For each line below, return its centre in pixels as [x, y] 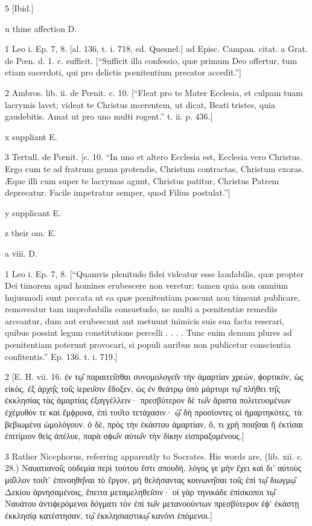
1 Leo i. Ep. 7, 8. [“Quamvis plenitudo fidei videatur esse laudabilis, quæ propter [154, 273]
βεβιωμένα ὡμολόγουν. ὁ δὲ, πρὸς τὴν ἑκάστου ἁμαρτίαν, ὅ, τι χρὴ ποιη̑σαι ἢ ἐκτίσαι [154, 424]
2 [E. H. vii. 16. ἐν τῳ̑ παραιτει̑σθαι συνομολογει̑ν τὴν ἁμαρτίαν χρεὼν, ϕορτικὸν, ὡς [154, 377]
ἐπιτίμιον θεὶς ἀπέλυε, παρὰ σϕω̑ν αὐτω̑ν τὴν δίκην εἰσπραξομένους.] [125, 436]
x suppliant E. [31, 136]
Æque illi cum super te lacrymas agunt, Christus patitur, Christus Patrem [142, 180]
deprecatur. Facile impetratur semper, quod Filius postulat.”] [118, 192]
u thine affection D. [41, 28]
